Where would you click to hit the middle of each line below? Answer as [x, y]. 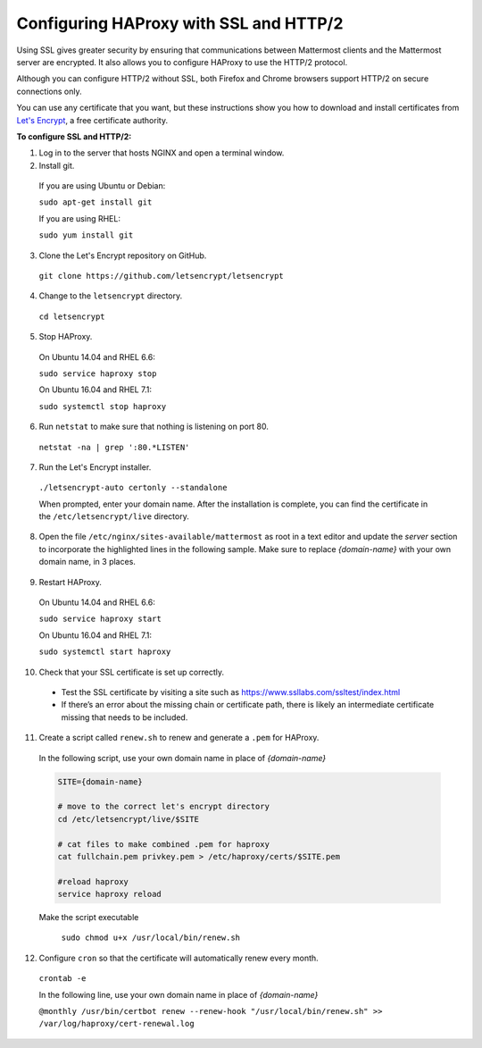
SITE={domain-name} [100, 781]
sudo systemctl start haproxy [105, 652]
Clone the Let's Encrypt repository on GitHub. [123, 256]
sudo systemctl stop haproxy [103, 406]
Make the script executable [89, 918]
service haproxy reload [110, 894]
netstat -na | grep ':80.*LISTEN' [114, 447]
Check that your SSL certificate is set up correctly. [132, 672]
